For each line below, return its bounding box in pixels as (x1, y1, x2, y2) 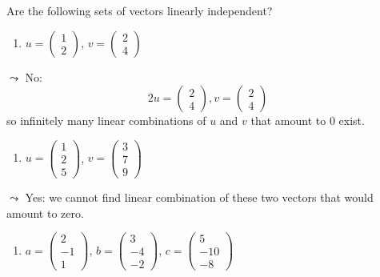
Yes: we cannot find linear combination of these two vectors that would (25, 188, 374, 205)
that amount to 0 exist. (250, 112, 365, 129)
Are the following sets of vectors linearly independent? (6, 2, 273, 18)
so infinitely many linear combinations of (6, 112, 206, 129)
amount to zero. (6, 204, 84, 221)
